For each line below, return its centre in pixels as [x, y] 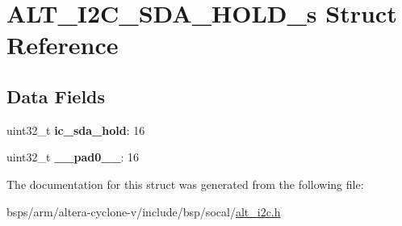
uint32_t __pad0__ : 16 [73, 157]
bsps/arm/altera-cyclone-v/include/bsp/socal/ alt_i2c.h [144, 211]
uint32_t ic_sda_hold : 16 [76, 130]
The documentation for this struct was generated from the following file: [185, 184]
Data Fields [56, 96]
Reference [63, 45]
